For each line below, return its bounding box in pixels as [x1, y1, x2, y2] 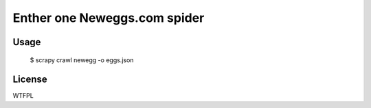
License [12, 74, 47, 85]
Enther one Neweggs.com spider [12, 10, 205, 25]
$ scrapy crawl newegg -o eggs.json [30, 55, 134, 64]
